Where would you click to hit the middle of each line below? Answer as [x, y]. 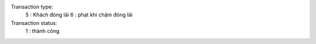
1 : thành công [42, 31]
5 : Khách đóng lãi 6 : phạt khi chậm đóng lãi [79, 15]
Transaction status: [34, 23]
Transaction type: [32, 7]
